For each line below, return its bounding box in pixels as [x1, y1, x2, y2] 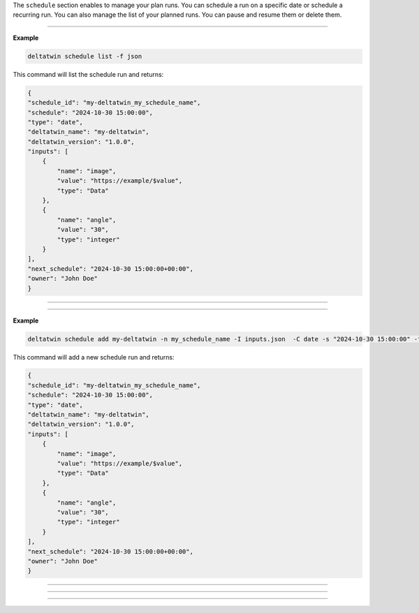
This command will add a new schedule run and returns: [13, 353, 175, 361]
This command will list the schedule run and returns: [13, 70, 164, 78]
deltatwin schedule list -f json [27, 52, 142, 60]
